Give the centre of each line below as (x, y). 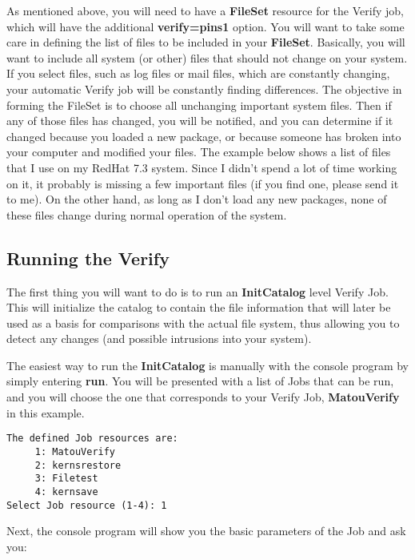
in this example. (46, 412)
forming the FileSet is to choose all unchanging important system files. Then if (199, 105)
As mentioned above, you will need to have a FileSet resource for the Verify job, (205, 10)
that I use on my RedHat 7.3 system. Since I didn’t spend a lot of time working (202, 167)
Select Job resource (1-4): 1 (87, 505)
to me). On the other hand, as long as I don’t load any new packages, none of (197, 199)
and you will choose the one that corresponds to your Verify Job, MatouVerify (203, 397)
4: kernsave (66, 492)
